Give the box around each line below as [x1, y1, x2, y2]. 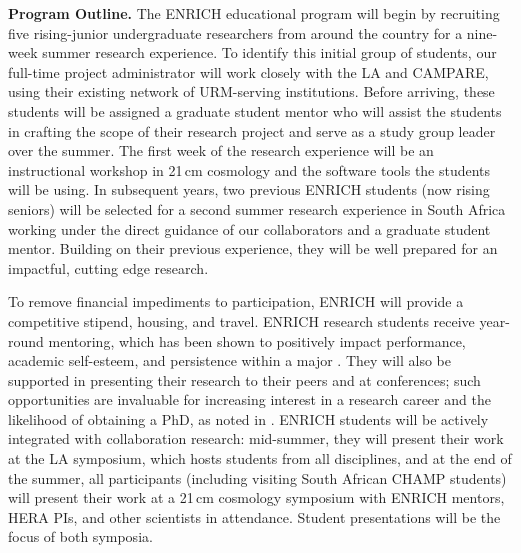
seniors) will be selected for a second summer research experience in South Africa [8, 198, 506, 219]
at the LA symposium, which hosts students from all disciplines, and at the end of [8, 448, 512, 469]
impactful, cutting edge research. [8, 257, 209, 278]
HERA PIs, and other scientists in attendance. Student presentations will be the [8, 506, 501, 527]
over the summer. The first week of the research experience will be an [8, 140, 434, 161]
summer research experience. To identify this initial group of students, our [42, 42, 497, 63]
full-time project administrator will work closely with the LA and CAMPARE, [8, 61, 489, 82]
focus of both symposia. [8, 526, 153, 547]
